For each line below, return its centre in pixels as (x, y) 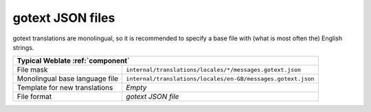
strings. (23, 47)
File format (34, 97)
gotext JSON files (64, 18)
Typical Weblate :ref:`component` (73, 61)
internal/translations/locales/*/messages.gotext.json (214, 69)
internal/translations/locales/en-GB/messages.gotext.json (220, 79)
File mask (32, 70)
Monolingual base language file (68, 79)
